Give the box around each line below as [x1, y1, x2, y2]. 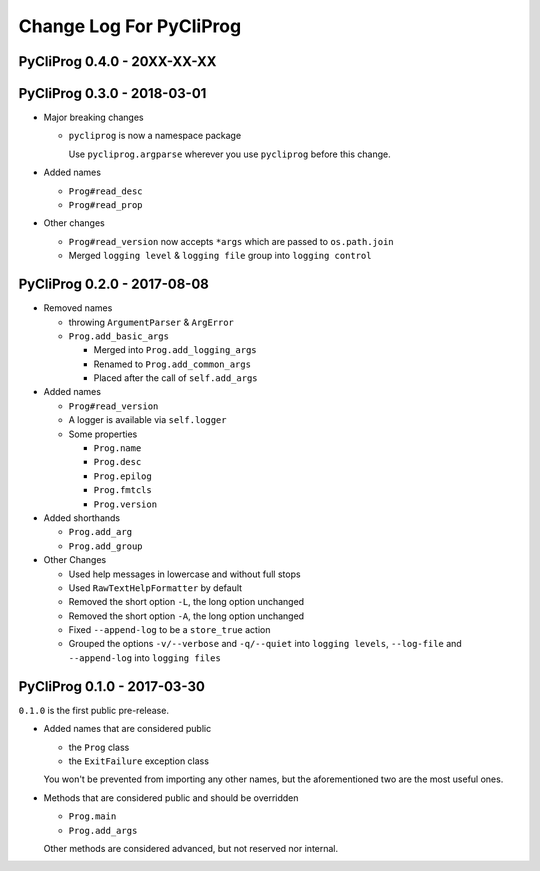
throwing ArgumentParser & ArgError [68, 316, 235, 328]
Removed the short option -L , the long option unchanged [68, 596, 305, 608]
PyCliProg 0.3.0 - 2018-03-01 [18, 85, 207, 102]
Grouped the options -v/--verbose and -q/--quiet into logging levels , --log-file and [68, 638, 462, 650]
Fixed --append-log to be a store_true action [68, 624, 271, 636]
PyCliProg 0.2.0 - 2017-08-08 [18, 276, 210, 293]
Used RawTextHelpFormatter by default [68, 581, 243, 594]
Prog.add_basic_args [68, 330, 170, 342]
